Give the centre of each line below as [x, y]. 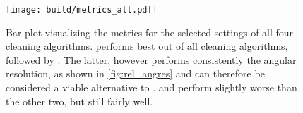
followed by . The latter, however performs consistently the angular [151, 59]
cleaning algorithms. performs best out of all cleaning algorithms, [147, 46]
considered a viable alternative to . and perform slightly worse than [151, 87]
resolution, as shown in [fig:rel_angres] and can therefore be [135, 73]
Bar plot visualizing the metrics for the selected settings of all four [150, 32]
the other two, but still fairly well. [79, 101]
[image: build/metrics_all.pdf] [82, 10]
